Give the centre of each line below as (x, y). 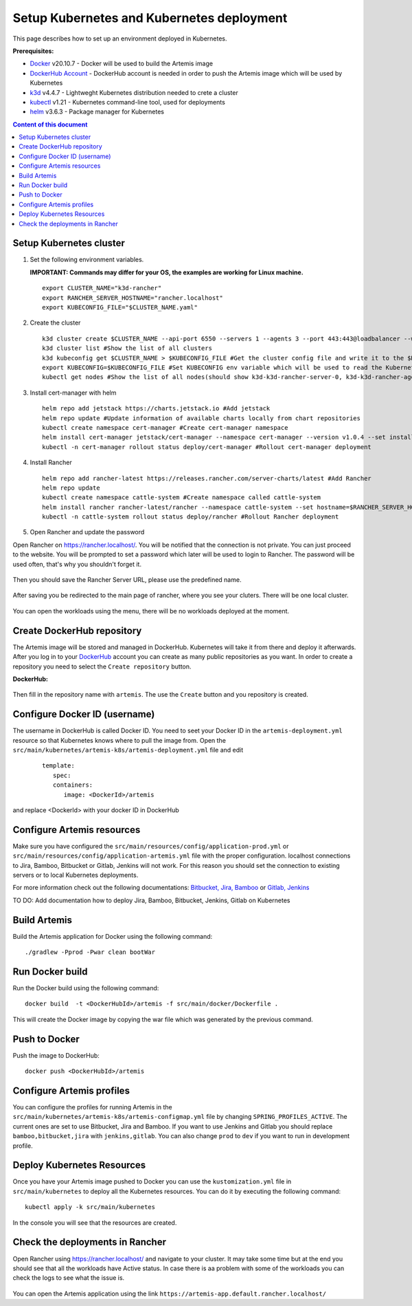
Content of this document (50, 124)
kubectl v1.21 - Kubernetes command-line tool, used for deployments (128, 102)
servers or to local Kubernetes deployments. (76, 875)
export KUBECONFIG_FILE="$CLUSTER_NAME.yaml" (120, 307)
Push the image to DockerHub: (56, 1055)
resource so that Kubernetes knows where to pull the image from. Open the (119, 740)
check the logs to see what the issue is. (69, 1278)
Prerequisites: (33, 51)
